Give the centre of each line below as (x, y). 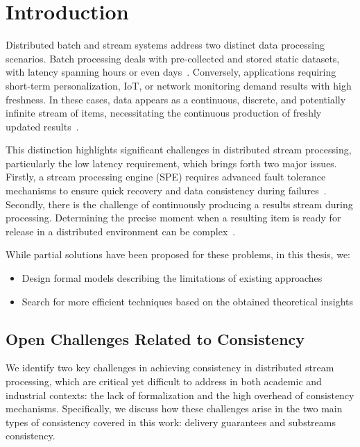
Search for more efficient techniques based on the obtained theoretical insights (188, 301)
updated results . (42, 126)
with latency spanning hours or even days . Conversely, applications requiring (171, 72)
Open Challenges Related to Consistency (155, 338)
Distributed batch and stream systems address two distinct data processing (165, 45)
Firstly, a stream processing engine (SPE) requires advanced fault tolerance (166, 177)
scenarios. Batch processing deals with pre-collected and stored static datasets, (173, 58)
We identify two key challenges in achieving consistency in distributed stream (170, 368)
